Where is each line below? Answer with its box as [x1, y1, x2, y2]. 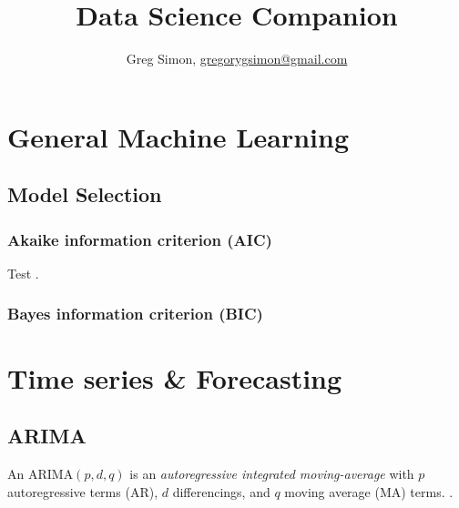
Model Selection [7, 180, 162, 208]
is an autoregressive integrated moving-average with [129, 463, 414, 483]
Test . [7, 263, 39, 282]
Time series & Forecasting [7, 359, 342, 396]
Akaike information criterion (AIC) [7, 228, 272, 250]
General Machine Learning [7, 117, 350, 155]
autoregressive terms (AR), [7, 482, 158, 501]
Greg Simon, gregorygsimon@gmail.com [126, 49, 348, 68]
